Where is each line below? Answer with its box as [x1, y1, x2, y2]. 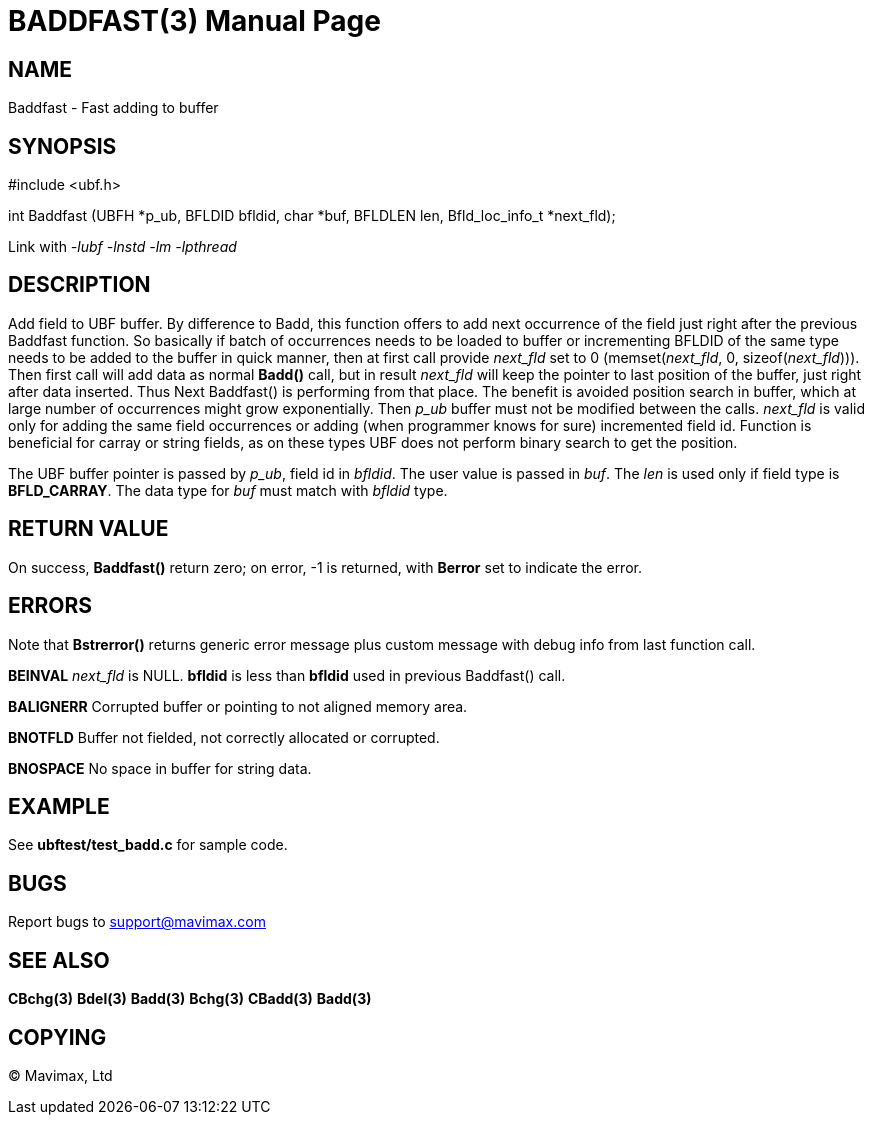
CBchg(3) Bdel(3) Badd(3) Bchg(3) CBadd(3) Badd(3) [8, 990, 372, 1008]
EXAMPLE [8, 793, 110, 819]
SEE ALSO [8, 947, 110, 973]
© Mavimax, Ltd [8, 1066, 113, 1084]
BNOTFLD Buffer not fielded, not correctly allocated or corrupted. [8, 728, 440, 746]
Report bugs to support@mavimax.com [8, 913, 266, 931]
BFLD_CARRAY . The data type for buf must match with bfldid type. [8, 481, 448, 499]
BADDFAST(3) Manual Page [8, 4, 381, 38]
